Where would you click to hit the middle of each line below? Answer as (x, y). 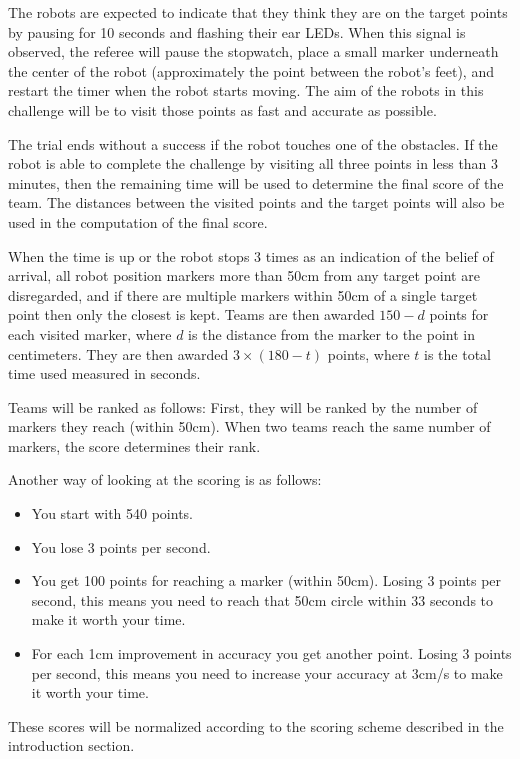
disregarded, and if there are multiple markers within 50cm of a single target (243, 294)
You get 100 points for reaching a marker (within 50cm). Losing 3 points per (266, 580)
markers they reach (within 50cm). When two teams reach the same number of (249, 426)
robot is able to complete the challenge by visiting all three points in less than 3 (253, 163)
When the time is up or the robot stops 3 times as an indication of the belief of (251, 255)
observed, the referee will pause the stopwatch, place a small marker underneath (253, 51)
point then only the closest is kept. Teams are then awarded (191, 314)
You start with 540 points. (112, 513)
